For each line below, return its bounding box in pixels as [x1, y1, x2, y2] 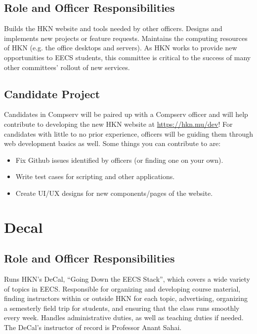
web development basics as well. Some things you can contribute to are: [4, 138, 221, 148]
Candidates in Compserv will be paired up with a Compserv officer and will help [4, 109, 248, 119]
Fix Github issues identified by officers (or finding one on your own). [15, 154, 223, 165]
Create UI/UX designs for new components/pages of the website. [15, 187, 213, 198]
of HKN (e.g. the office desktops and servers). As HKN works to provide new [4, 42, 237, 53]
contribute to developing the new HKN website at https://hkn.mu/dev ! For [4, 118, 233, 129]
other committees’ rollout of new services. [4, 62, 130, 72]
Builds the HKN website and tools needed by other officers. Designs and [4, 23, 222, 34]
